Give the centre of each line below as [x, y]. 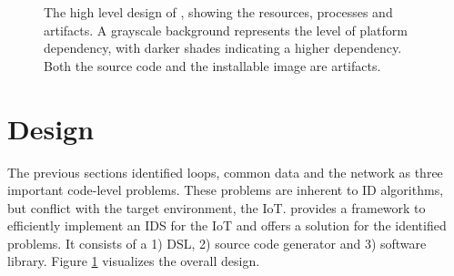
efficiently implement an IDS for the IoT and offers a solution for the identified [227, 225]
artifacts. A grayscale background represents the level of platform [226, 30]
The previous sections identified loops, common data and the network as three [225, 172]
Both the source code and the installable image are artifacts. [212, 65]
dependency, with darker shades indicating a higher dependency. [223, 48]
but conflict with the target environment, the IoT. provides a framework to [217, 207]
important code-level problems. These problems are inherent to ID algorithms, [226, 190]
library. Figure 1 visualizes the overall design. [134, 261]
